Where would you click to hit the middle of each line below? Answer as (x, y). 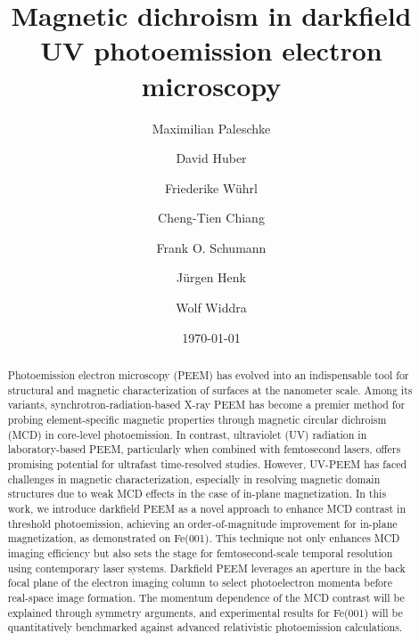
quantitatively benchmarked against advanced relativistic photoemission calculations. (205, 627)
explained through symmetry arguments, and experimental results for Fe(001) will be (205, 612)
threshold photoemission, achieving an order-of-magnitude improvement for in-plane (202, 523)
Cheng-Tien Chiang (211, 218)
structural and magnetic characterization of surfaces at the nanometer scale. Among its (210, 389)
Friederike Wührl (211, 187)
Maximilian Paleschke (211, 128)
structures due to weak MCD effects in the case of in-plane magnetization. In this (197, 494)
